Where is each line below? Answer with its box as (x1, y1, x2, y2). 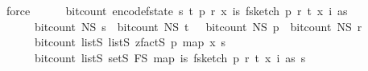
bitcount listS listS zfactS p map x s (34, 34, 226, 50)
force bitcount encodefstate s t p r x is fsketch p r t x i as (6, 2, 348, 18)
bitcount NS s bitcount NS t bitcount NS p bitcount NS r (34, 18, 362, 34)
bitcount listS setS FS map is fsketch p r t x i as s (34, 49, 306, 65)
